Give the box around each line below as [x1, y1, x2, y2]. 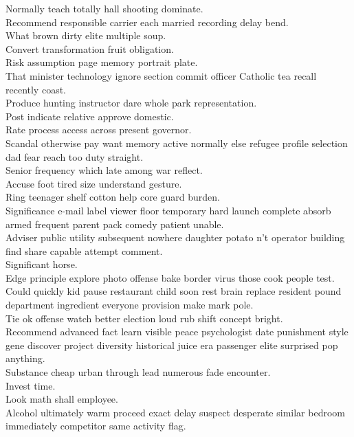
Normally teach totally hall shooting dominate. [5, 1, 203, 15]
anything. [5, 351, 45, 366]
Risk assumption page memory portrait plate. [5, 55, 198, 69]
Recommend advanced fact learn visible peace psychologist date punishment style [5, 324, 349, 339]
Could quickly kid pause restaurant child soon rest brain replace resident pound [5, 284, 342, 298]
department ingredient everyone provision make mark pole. [5, 298, 254, 312]
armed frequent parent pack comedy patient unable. [5, 216, 224, 231]
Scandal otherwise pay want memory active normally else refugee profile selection [5, 135, 348, 150]
